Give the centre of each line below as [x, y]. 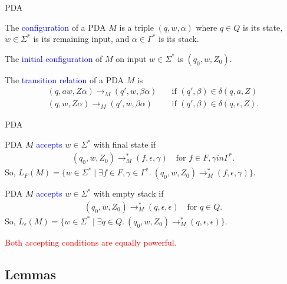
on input [131, 58]
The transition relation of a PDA [65, 79]
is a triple [136, 27]
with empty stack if [128, 193]
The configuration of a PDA [55, 27]
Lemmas [31, 274]
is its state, [263, 27]
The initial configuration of [54, 58]
